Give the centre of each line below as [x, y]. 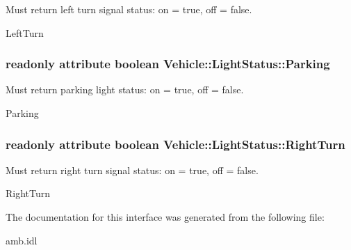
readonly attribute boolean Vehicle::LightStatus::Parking [168, 64]
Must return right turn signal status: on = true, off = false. [132, 170]
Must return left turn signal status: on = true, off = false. [129, 9]
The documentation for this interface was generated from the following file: [165, 217]
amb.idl [22, 240]
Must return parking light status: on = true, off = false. [125, 89]
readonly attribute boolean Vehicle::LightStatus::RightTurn [175, 144]
